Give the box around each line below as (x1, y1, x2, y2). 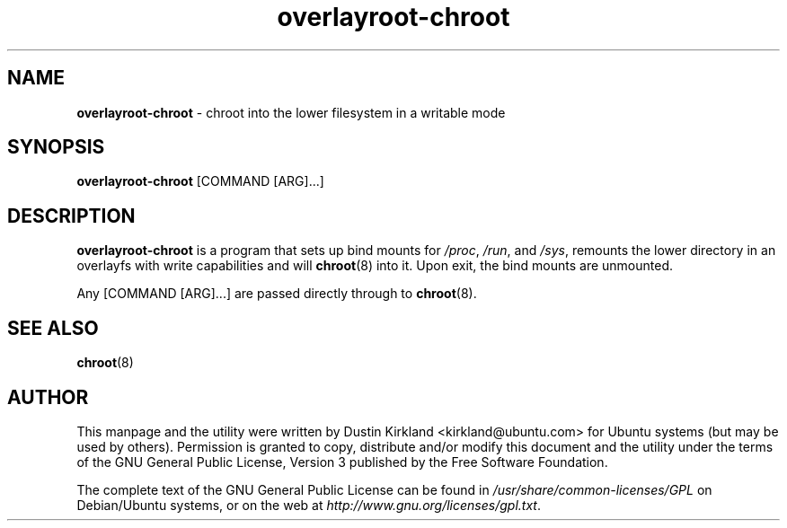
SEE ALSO (7, 316, 99, 339)
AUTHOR (7, 385, 89, 409)
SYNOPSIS (7, 136, 105, 159)
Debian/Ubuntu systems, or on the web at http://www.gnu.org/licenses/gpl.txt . (76, 497, 541, 513)
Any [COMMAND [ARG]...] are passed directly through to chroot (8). (76, 286, 477, 302)
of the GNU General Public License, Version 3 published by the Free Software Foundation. (76, 453, 608, 470)
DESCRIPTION (7, 204, 136, 227)
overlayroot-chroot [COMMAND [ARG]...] (76, 173, 324, 189)
